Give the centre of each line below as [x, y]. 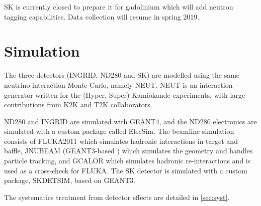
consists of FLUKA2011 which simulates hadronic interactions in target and [121, 141]
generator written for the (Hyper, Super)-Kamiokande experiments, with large [125, 94]
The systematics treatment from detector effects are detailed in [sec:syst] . [117, 197]
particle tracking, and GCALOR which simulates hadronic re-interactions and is [127, 161]
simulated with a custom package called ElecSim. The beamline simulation [119, 131]
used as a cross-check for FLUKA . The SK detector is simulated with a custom [126, 170]
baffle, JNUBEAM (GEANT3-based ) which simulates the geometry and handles [128, 151]
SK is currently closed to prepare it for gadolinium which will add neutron [119, 7]
